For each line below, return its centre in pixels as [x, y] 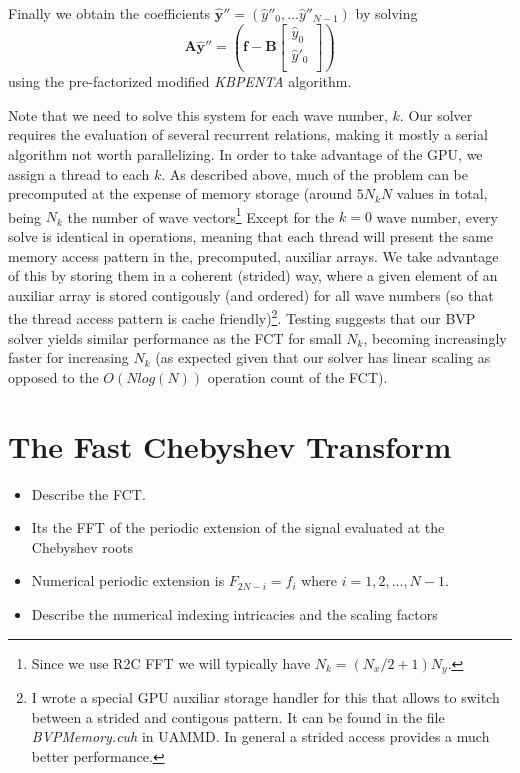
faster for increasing [68, 357]
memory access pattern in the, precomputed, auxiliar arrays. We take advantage [253, 255]
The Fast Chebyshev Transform [230, 445]
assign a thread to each [79, 173]
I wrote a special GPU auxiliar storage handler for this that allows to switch [265, 696]
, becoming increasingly [435, 337]
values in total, [442, 193]
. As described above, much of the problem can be [314, 173]
